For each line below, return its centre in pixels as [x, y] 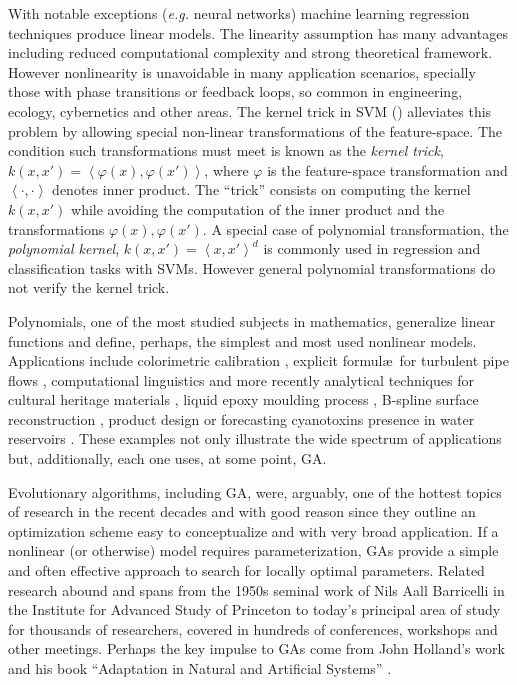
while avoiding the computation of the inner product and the [258, 208]
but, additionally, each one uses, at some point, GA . [167, 458]
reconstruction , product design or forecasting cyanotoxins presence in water [241, 418]
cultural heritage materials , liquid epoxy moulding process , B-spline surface [243, 399]
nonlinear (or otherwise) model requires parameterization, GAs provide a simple [253, 550]
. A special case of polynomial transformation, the [355, 228]
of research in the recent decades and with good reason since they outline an [242, 511]
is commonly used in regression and [372, 248]
